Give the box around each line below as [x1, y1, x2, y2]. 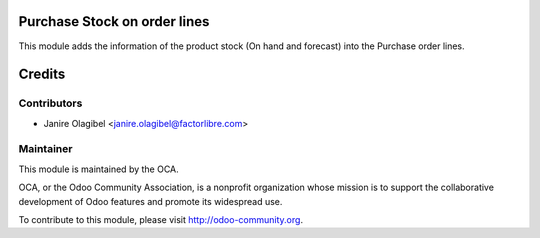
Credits [18, 66, 66, 83]
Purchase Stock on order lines [18, 13, 210, 30]
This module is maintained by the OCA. [18, 163, 179, 175]
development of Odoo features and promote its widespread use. [18, 195, 283, 207]
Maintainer [18, 142, 73, 156]
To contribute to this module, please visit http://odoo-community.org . [18, 213, 304, 225]
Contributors [18, 96, 83, 110]
